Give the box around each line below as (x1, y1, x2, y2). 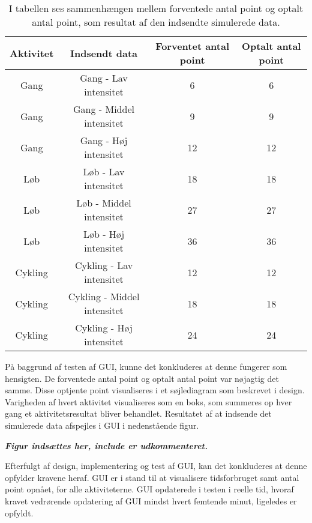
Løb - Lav (83, 165, 125, 178)
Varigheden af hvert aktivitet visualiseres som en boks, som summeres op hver (5, 395, 292, 408)
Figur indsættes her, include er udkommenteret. (5, 439, 208, 452)
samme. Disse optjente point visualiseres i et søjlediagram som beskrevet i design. (5, 384, 305, 396)
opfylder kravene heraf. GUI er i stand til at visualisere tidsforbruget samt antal (5, 471, 299, 483)
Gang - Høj (80, 133, 128, 147)
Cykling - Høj (75, 321, 133, 334)
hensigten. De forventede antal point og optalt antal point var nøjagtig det (5, 372, 279, 384)
